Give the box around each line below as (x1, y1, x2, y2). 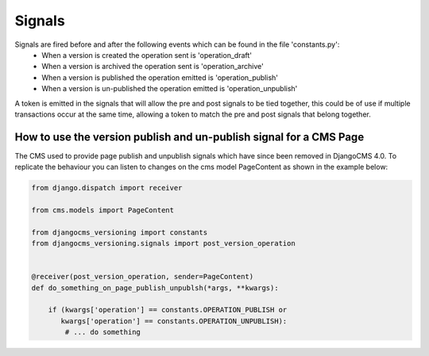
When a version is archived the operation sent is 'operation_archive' (41, 62, 264, 71)
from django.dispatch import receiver (31, 183, 183, 193)
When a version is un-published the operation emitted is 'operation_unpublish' (41, 84, 298, 94)
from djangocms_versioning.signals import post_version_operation (31, 239, 296, 248)
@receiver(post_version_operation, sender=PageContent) (31, 272, 254, 281)
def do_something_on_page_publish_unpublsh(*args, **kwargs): (31, 283, 279, 293)
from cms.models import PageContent (31, 205, 175, 214)
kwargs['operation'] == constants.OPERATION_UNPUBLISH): (60, 316, 288, 325)
